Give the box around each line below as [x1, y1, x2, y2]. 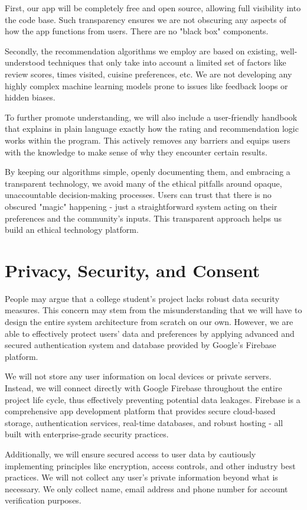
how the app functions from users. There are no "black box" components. [5, 25, 269, 37]
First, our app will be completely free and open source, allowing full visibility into [5, 2, 301, 14]
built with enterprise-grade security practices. [5, 428, 169, 440]
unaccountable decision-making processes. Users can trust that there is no [5, 189, 272, 201]
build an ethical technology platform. [5, 223, 139, 236]
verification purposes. [5, 494, 81, 506]
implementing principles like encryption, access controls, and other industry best [5, 459, 296, 472]
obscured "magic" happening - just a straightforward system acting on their [5, 200, 277, 212]
